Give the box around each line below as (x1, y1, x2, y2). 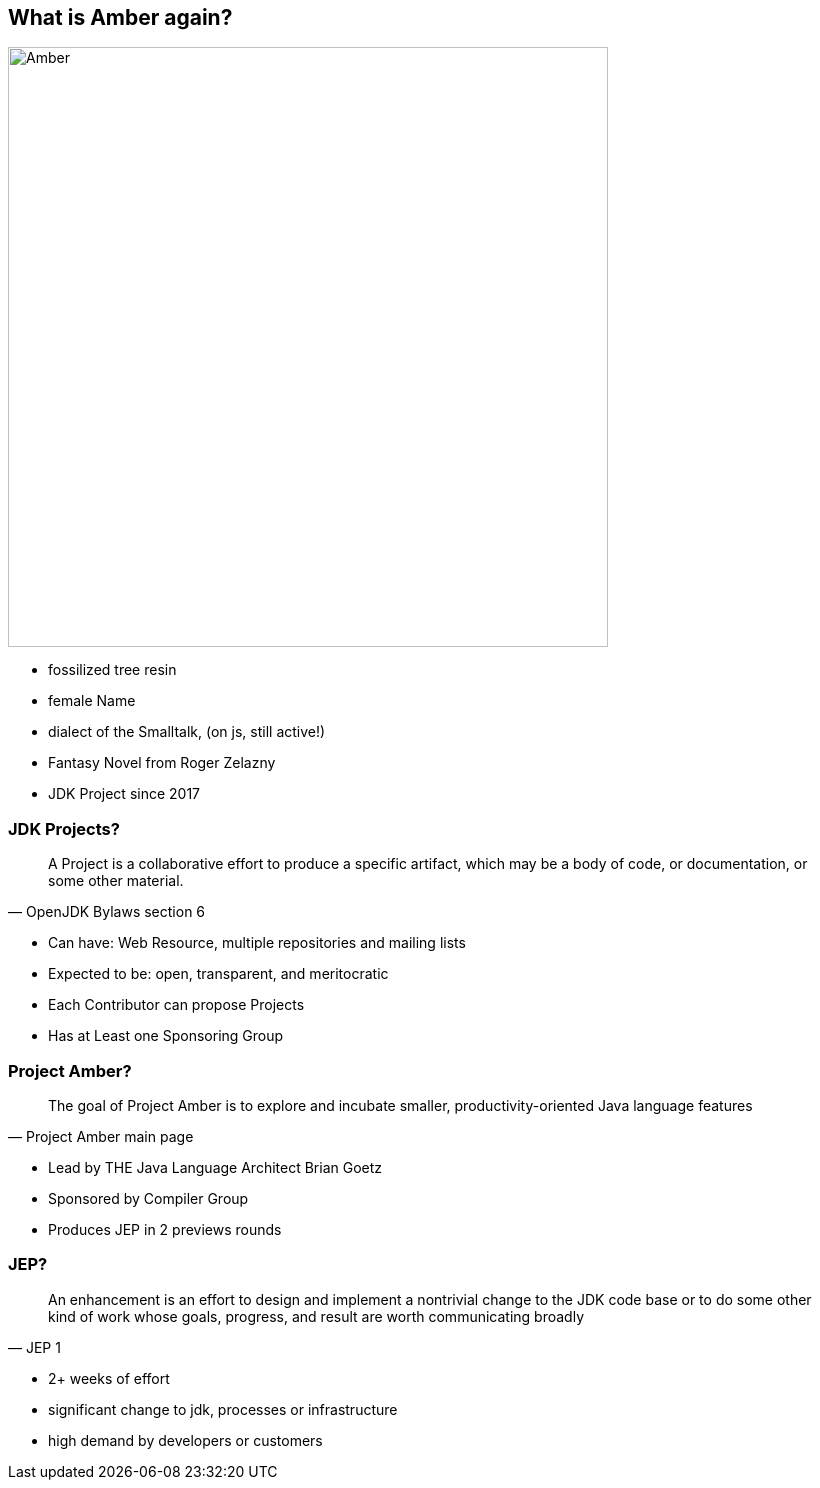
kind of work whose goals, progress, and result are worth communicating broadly (48, 1307, 584, 1325)
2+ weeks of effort (48, 1369, 170, 1387)
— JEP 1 (8, 1338, 61, 1356)
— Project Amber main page (8, 1127, 194, 1145)
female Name (48, 692, 136, 710)
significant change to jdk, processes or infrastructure (48, 1400, 398, 1418)
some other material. (48, 872, 184, 890)
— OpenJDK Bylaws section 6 (8, 903, 206, 921)
